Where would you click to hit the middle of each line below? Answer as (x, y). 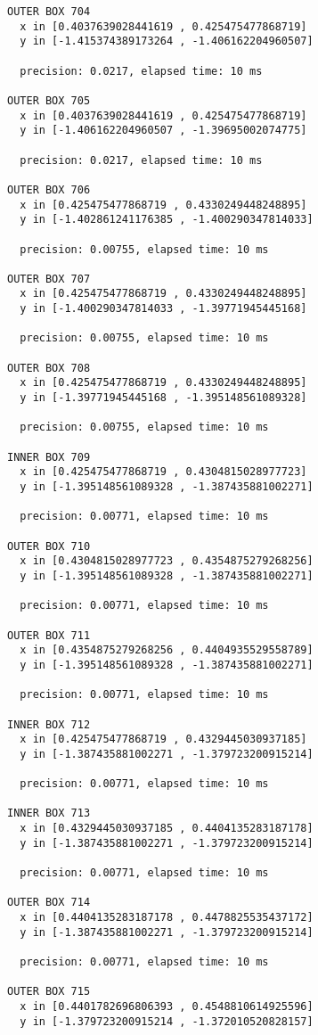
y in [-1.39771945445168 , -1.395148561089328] (163, 398)
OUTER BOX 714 (49, 903)
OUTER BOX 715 (49, 992)
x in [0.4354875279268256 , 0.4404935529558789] (167, 650)
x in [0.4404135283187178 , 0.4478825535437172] (167, 918)
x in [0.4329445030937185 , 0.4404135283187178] (167, 829)
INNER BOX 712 (49, 724)
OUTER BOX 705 (49, 100)
